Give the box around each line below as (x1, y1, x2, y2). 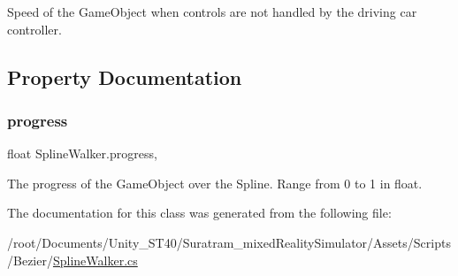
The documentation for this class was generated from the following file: (7, 203, 392, 222)
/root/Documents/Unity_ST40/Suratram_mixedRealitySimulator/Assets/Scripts (7, 233, 451, 251)
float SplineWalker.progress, (7, 144, 157, 163)
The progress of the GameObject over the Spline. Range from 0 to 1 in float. (7, 173, 423, 192)
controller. (7, 19, 62, 38)
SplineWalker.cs (52, 250, 138, 269)
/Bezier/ (7, 250, 53, 269)
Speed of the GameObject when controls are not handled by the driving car (7, 3, 417, 20)
